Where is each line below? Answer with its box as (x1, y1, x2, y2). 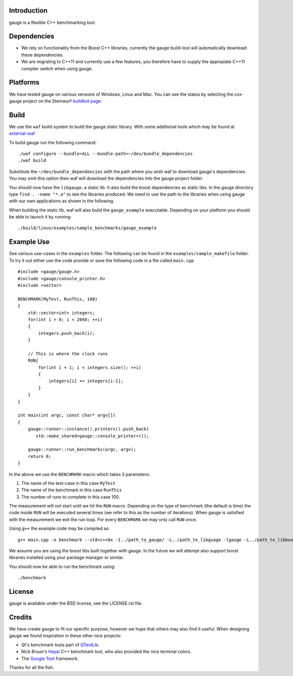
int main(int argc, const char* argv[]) (18, 413, 116, 418)
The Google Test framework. (21, 655, 79, 661)
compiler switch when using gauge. (21, 65, 93, 71)
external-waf (9, 131, 35, 136)
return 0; (27, 454, 51, 459)
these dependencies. (21, 52, 64, 58)
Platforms (9, 78, 40, 87)
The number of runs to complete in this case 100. (21, 494, 120, 500)
